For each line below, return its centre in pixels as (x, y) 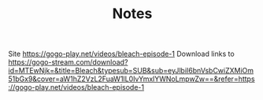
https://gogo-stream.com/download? (68, 62)
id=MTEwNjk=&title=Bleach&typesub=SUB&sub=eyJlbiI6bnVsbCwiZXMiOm (131, 71)
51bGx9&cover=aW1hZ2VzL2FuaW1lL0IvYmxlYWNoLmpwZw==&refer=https (131, 79)
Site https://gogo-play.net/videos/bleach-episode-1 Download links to (121, 54)
